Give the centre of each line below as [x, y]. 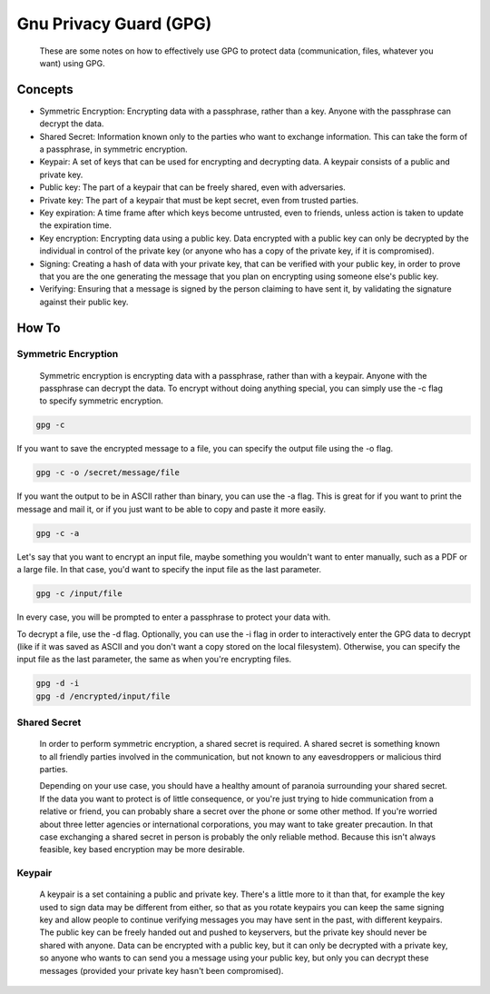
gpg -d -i [58, 683]
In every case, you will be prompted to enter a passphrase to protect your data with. [174, 617]
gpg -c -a [58, 533]
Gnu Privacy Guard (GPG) [114, 24]
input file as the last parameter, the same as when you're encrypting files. [154, 660]
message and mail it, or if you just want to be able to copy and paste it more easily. [171, 509]
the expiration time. [76, 225]
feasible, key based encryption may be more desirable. [142, 850]
